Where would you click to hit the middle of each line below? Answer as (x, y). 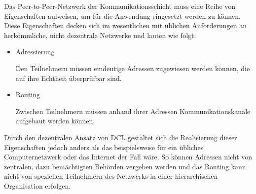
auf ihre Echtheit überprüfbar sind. (69, 78)
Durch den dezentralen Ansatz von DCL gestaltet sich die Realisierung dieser (121, 137)
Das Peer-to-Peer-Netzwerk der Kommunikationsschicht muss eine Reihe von (120, 6)
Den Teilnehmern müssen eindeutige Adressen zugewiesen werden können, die (133, 68)
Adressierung (35, 52)
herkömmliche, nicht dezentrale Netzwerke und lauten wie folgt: (100, 35)
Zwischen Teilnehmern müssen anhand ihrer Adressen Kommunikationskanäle (133, 111)
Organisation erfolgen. (37, 185)
